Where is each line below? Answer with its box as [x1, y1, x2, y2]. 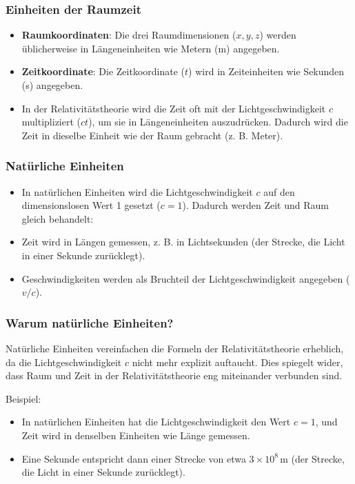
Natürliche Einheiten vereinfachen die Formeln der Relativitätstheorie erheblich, [6, 341, 344, 355]
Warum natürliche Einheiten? [6, 314, 174, 331]
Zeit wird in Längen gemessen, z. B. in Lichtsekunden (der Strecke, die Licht [21, 234, 345, 249]
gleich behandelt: [21, 211, 94, 225]
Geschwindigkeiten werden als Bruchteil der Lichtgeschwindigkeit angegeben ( [21, 271, 350, 285]
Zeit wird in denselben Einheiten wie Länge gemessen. [21, 427, 250, 442]
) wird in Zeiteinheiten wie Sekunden [188, 64, 345, 79]
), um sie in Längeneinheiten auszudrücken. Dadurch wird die [88, 114, 348, 129]
